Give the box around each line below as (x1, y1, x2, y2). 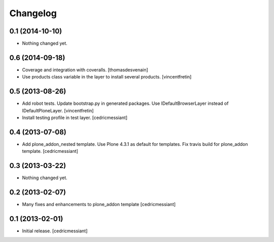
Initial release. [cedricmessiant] (22, 228, 88, 234)
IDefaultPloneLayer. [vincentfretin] (22, 107, 94, 113)
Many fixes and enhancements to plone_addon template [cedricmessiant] (22, 201, 176, 208)
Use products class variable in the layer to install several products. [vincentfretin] (22, 74, 192, 80)
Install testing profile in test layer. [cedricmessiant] (22, 114, 128, 121)
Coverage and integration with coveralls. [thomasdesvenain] (22, 66, 148, 73)
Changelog (9, 8, 57, 19)
